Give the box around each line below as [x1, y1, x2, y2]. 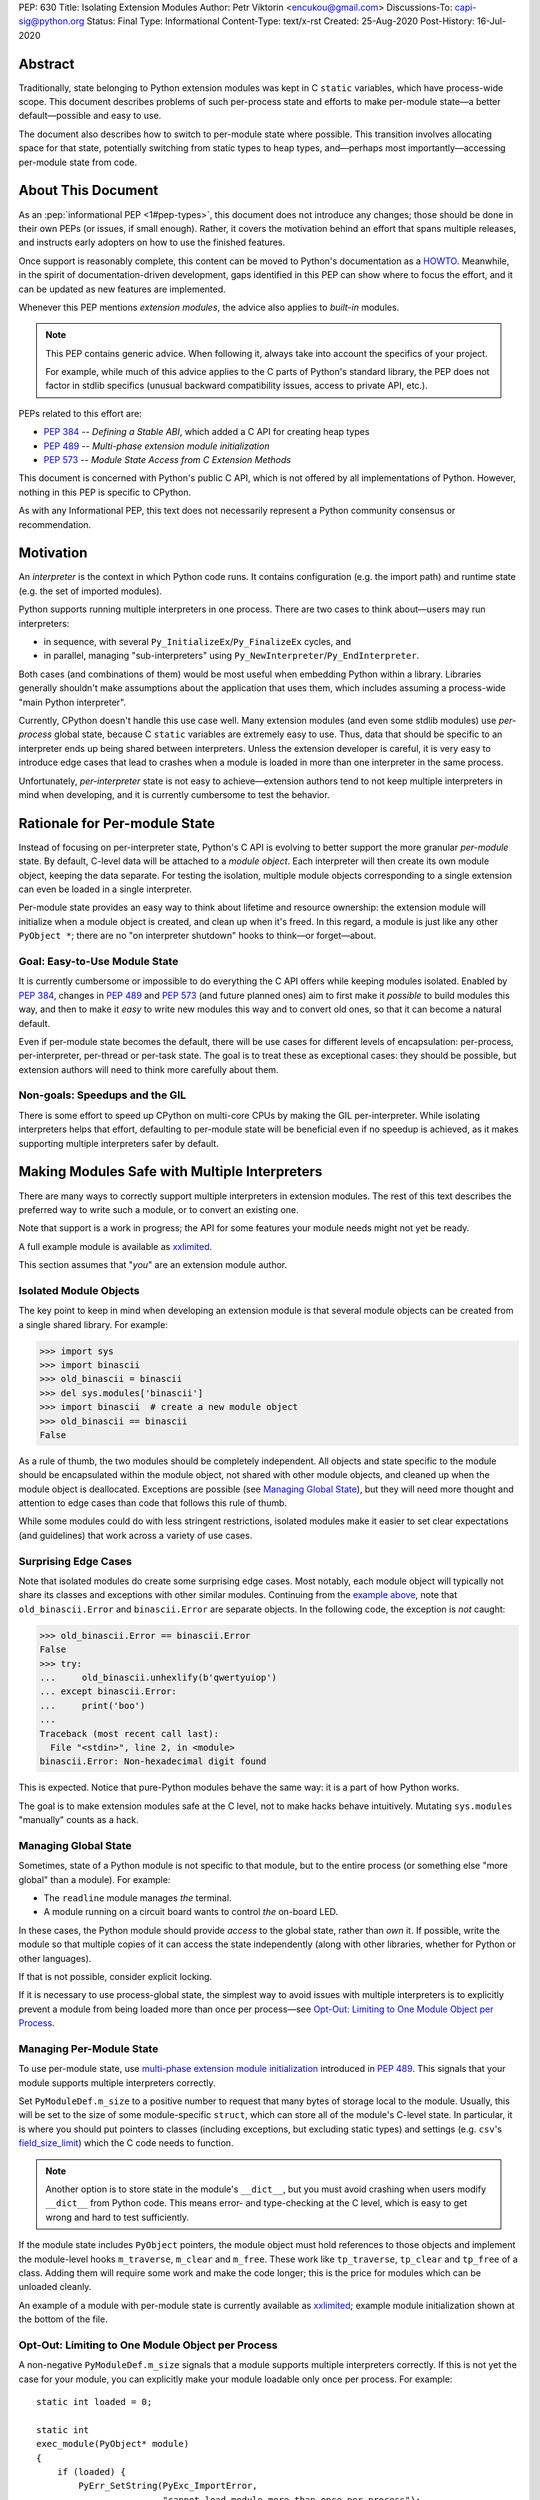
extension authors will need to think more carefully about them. [18, 1063, 279, 1075]
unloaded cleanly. [18, 2281, 92, 2293]
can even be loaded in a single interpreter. [18, 883, 192, 895]
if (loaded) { [56, 2466, 127, 2477]
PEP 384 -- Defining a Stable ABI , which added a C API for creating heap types [43, 426, 370, 438]
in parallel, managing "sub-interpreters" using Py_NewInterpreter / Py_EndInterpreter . [43, 650, 420, 662]
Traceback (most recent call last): [39, 1728, 220, 1739]
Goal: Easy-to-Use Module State [18, 954, 179, 968]
